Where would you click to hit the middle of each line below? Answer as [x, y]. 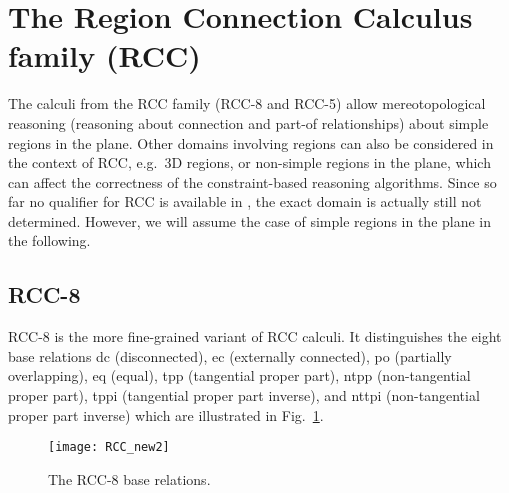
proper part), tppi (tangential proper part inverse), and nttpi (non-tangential [244, 395]
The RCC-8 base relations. [129, 478]
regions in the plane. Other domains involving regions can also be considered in [251, 142]
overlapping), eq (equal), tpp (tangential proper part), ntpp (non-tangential [239, 375]
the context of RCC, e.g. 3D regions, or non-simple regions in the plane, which [249, 162]
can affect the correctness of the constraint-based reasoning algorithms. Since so [252, 181]
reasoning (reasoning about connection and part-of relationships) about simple [248, 122]
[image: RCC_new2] [109, 447]
